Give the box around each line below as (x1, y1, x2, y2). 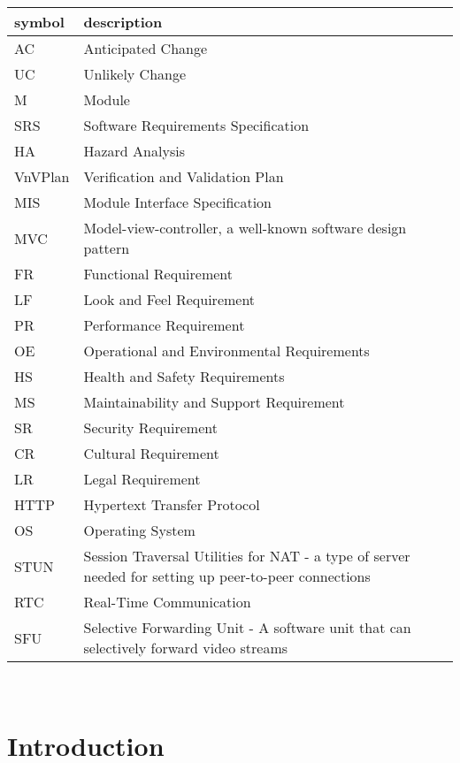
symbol (14, 11, 65, 32)
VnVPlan (14, 166, 70, 187)
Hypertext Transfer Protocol (83, 494, 260, 515)
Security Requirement (83, 417, 218, 438)
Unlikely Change (83, 64, 187, 84)
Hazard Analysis (83, 141, 185, 161)
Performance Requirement (83, 315, 245, 335)
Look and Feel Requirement (83, 289, 256, 309)
